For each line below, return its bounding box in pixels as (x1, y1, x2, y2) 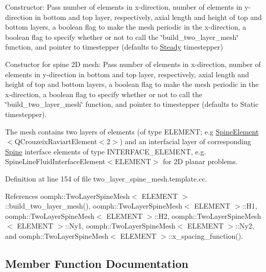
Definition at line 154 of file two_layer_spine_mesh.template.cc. (5, 173, 207, 184)
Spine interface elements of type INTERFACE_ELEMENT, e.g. (5, 146, 206, 156)
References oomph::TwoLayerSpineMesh (5, 190, 130, 201)
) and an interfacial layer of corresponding (119, 136, 251, 147)
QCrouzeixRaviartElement (14, 136, 98, 147)
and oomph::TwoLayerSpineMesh (5, 230, 109, 241)
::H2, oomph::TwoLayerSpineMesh (154, 210, 261, 221)
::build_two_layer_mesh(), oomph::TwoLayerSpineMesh (5, 200, 182, 211)
